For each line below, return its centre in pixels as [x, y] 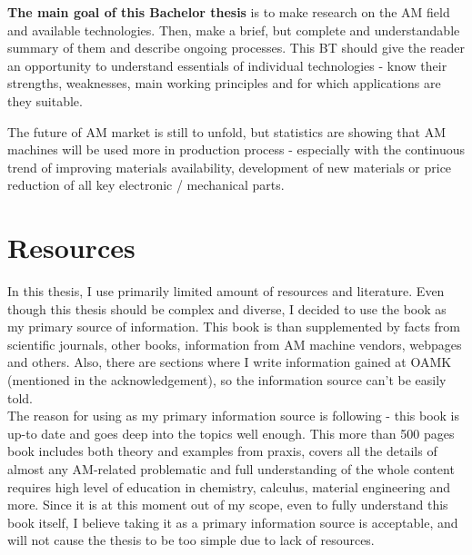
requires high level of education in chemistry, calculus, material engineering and [229, 486]
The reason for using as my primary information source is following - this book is [234, 416]
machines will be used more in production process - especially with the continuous [236, 149]
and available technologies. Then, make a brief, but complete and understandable [234, 30]
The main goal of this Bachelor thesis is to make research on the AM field [229, 12]
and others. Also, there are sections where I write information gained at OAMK [230, 362]
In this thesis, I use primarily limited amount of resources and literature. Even [226, 291]
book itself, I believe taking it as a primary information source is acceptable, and [233, 522]
